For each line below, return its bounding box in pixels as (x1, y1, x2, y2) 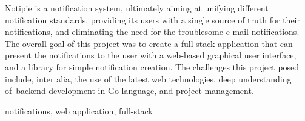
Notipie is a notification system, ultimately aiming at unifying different (5, 2, 269, 14)
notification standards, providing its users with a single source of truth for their (5, 13, 300, 26)
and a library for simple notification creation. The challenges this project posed (5, 60, 300, 73)
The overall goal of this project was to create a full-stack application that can (5, 37, 293, 49)
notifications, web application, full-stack (5, 104, 153, 117)
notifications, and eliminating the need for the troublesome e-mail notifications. (5, 25, 300, 38)
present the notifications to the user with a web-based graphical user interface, (5, 49, 297, 61)
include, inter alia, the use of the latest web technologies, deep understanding (5, 72, 292, 85)
